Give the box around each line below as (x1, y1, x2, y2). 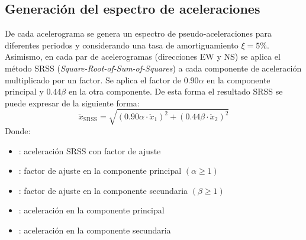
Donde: (5, 124, 31, 137)
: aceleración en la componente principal (18, 204, 165, 216)
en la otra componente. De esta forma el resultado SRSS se (68, 85, 283, 98)
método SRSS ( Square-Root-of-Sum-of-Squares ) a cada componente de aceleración (5, 61, 302, 74)
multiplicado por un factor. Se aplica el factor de (5, 73, 182, 86)
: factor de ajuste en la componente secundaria (18, 184, 188, 196)
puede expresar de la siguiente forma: (5, 96, 140, 109)
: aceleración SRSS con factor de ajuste (18, 144, 161, 157)
